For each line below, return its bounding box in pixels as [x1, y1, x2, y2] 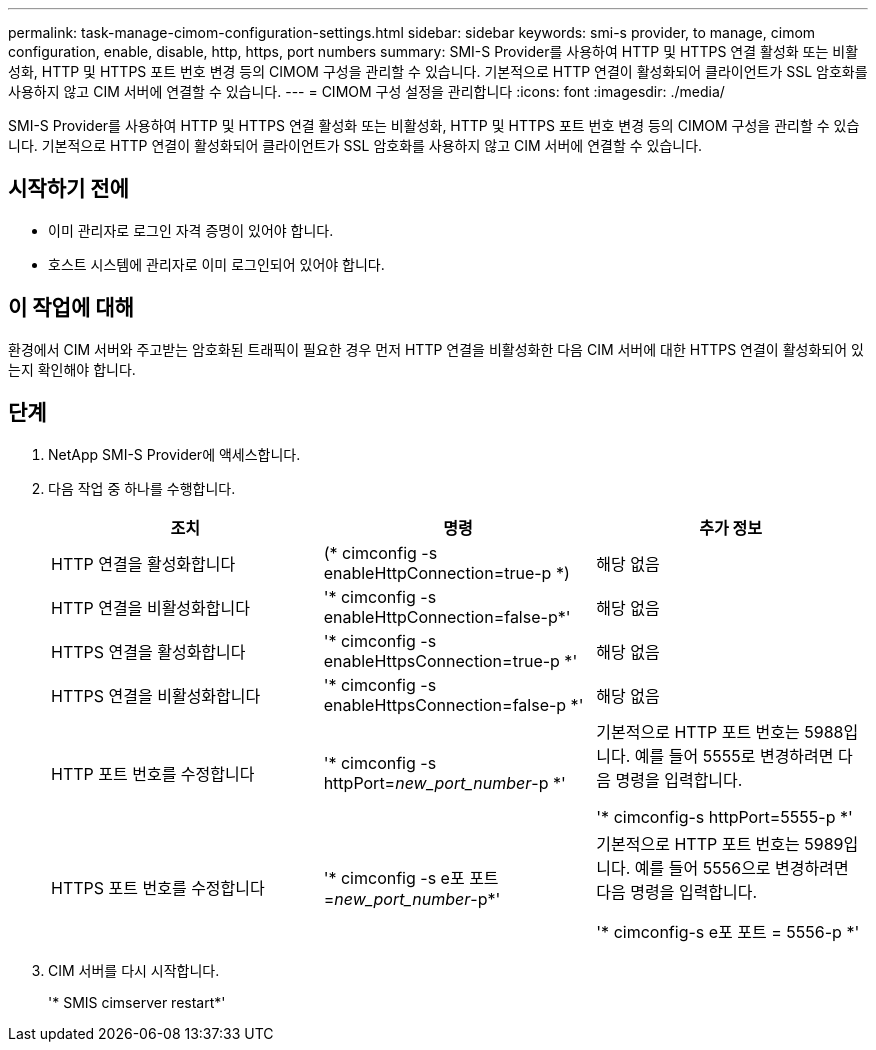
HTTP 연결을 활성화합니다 [51, 553, 236, 574]
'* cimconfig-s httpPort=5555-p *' [596, 806, 853, 827]
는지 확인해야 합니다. [8, 360, 136, 378]
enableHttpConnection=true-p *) [323, 562, 570, 583]
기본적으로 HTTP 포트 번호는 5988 [596, 721, 844, 742]
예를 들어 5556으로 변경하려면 [634, 857, 849, 878]
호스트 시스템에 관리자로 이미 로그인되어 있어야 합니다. [48, 255, 385, 273]
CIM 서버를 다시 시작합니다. [48, 961, 220, 979]
